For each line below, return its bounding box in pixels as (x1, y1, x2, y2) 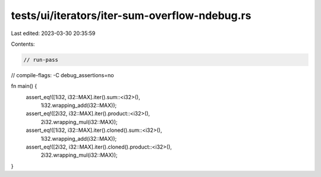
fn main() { (11, 83, 37, 90)
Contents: (11, 40, 35, 48)
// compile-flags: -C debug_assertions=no (11, 71, 114, 78)
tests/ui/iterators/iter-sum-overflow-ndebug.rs (11, 9, 251, 22)
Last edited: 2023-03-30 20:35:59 (11, 30, 96, 37)
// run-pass (23, 56, 59, 63)
